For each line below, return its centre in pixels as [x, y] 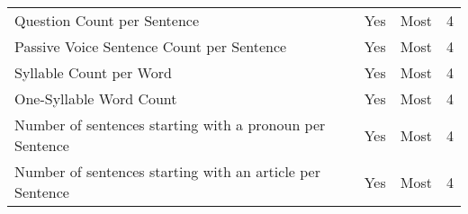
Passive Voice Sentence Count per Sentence [151, 46]
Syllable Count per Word [93, 72]
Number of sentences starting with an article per [167, 171]
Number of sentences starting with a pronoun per [170, 125]
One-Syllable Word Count [96, 98]
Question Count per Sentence [107, 20]
